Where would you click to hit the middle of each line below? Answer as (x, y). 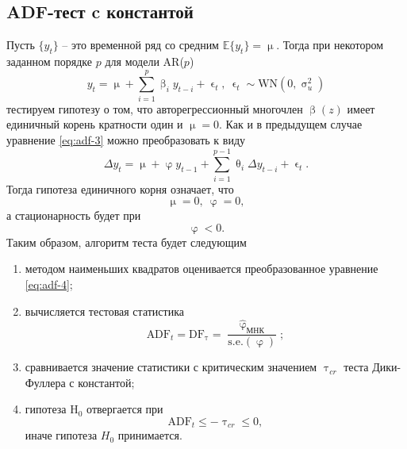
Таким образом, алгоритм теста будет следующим (127, 242)
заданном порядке (50, 61)
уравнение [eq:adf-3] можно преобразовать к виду (126, 139)
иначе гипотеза (61, 435)
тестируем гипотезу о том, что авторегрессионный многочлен (155, 108)
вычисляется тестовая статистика (104, 311)
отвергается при (125, 409)
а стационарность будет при (74, 215)
